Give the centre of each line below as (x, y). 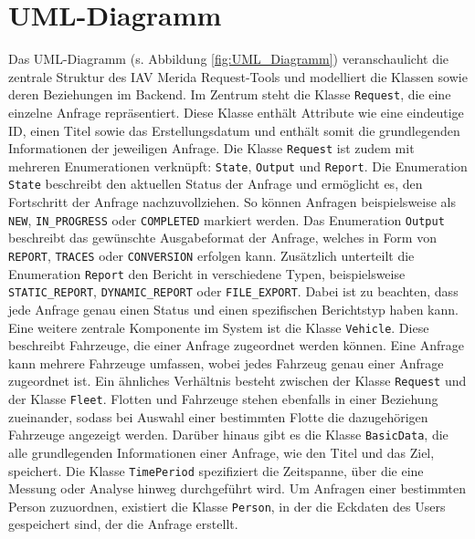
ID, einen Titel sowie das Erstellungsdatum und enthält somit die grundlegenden (234, 130)
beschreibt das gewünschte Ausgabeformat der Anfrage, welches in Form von (222, 238)
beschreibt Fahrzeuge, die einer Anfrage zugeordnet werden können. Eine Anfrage (236, 345)
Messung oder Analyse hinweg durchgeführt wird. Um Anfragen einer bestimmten (237, 488)
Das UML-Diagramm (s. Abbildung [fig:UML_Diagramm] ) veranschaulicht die (229, 59)
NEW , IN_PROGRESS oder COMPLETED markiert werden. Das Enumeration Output (227, 219)
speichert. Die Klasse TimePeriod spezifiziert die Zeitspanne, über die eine (216, 470)
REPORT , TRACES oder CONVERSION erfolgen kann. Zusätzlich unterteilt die (211, 255)
